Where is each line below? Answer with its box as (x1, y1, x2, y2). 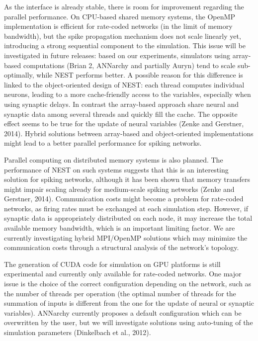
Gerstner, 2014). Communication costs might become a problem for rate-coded (4, 193, 244, 204)
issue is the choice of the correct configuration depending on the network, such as (4, 278, 252, 289)
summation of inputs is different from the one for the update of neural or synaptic (4, 298, 254, 308)
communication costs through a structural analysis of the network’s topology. (4, 242, 239, 253)
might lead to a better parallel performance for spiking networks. (4, 138, 202, 148)
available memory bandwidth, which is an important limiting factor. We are (4, 223, 235, 233)
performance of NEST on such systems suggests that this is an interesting (4, 164, 229, 174)
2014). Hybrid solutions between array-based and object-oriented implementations (4, 128, 254, 138)
